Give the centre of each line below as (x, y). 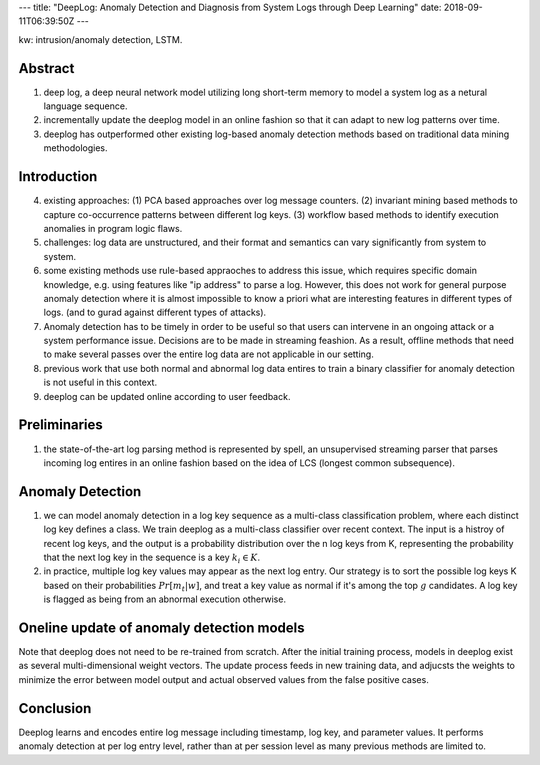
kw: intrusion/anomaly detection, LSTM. (100, 39)
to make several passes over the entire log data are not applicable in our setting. (208, 354)
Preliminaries (61, 425)
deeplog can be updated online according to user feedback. (167, 396)
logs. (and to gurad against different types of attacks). (155, 312)
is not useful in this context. (100, 382)
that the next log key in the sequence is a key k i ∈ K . (151, 558)
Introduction (58, 176)
